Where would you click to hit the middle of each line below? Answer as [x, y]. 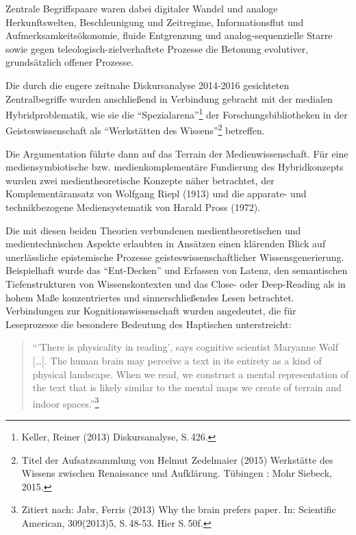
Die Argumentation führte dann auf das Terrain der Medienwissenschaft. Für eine [177, 153]
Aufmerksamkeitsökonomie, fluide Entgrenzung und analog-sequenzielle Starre [169, 35]
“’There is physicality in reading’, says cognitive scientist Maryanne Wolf [186, 347]
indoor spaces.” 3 [66, 402]
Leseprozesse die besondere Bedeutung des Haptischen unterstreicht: [149, 324]
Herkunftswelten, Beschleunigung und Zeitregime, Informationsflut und [155, 22]
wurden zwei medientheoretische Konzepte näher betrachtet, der [140, 180]
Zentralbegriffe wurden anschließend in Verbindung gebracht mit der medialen [169, 98]
